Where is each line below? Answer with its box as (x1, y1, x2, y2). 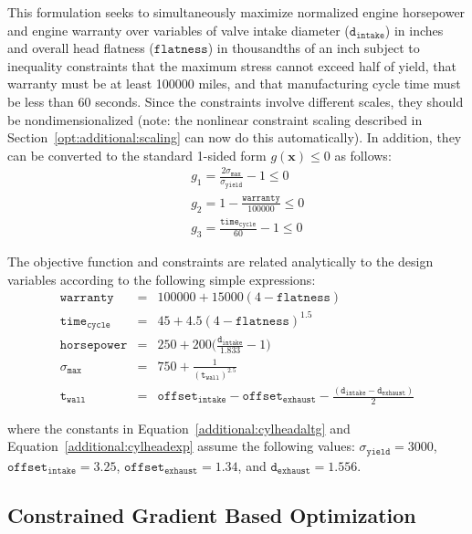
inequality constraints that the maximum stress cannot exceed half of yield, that (7, 56, 457, 75)
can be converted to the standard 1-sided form (7, 145, 267, 164)
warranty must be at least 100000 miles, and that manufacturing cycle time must (7, 74, 461, 93)
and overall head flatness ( (7, 38, 154, 58)
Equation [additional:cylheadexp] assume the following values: (7, 436, 355, 455)
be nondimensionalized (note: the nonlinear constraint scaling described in (7, 110, 423, 129)
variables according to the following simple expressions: (7, 269, 316, 288)
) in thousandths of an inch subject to (207, 38, 420, 58)
